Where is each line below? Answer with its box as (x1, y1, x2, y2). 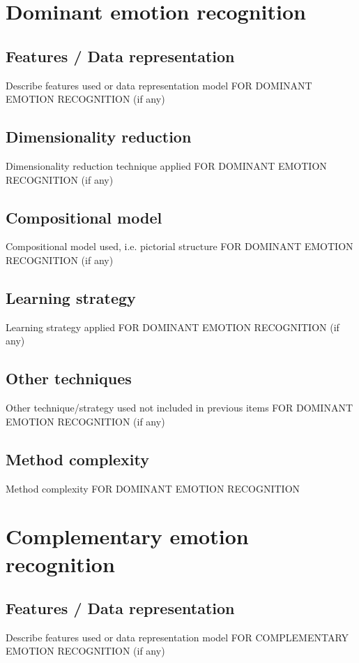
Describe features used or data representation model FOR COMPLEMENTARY (6, 629, 349, 644)
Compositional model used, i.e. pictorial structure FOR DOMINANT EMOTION (6, 239, 353, 254)
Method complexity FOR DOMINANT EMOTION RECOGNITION (6, 481, 300, 495)
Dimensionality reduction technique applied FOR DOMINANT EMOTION (6, 158, 327, 173)
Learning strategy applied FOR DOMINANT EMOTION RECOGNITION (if (6, 319, 339, 334)
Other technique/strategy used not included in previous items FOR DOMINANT (6, 400, 353, 415)
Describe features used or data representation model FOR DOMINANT (6, 78, 312, 92)
